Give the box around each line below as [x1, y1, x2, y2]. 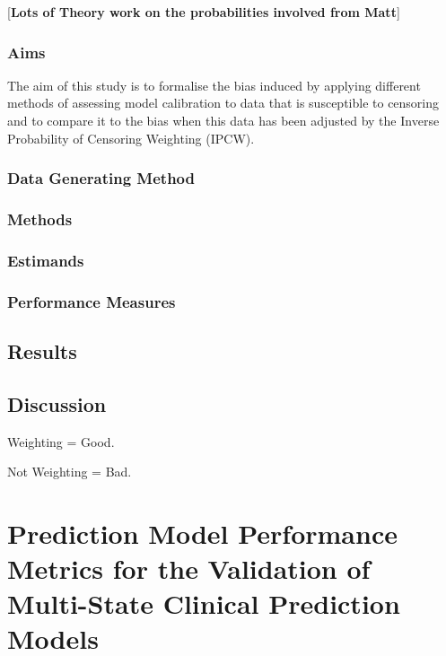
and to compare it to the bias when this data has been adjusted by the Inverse [7, 111, 440, 129]
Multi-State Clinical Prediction [7, 585, 400, 622]
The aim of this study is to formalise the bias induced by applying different [7, 75, 421, 94]
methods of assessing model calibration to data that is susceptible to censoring [7, 93, 440, 112]
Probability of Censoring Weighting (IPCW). [7, 128, 255, 147]
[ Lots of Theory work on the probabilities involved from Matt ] [7, 3, 400, 21]
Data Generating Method [7, 167, 195, 189]
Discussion [7, 389, 107, 417]
